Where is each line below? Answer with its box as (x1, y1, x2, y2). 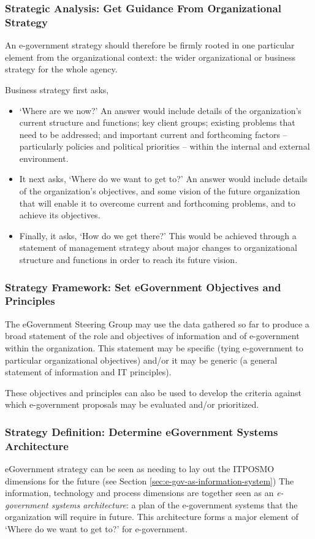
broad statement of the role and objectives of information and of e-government (5, 329, 300, 342)
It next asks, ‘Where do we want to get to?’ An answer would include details (19, 172, 308, 185)
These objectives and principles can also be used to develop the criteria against (5, 386, 302, 399)
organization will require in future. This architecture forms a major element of (5, 510, 298, 523)
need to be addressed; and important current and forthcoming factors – (19, 128, 287, 140)
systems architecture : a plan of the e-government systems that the (51, 498, 298, 511)
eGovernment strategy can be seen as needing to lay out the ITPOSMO (5, 462, 275, 475)
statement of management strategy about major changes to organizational (19, 241, 297, 254)
